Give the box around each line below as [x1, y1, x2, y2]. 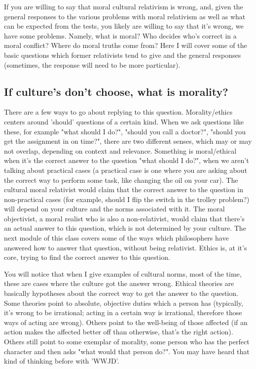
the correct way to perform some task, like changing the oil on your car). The [4, 174, 238, 185]
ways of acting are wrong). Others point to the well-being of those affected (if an [4, 317, 248, 327]
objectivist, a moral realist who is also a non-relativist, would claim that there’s [4, 213, 245, 223]
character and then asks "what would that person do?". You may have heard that [4, 346, 250, 356]
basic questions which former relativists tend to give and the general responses [4, 49, 241, 60]
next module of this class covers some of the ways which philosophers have [4, 233, 229, 243]
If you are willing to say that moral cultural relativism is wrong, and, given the [4, 1, 243, 11]
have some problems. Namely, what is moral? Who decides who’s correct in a [4, 30, 237, 41]
